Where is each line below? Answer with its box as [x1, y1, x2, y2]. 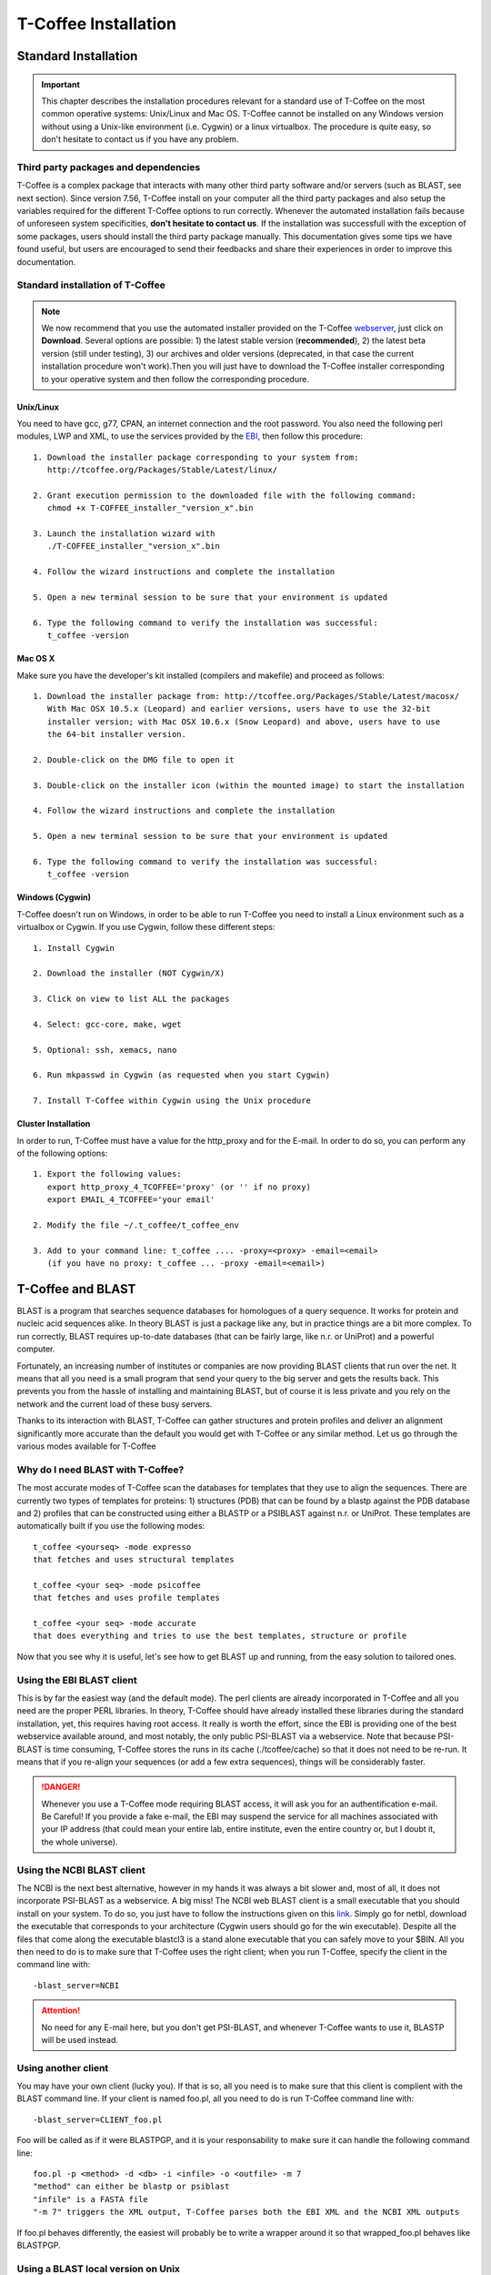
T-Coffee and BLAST [16, 1281, 136, 1297]
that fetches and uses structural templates [33, 1554, 235, 1565]
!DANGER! [41, 1782, 81, 1793]
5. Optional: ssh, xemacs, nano [33, 1045, 177, 1055]
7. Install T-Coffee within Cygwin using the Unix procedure [33, 1096, 311, 1106]
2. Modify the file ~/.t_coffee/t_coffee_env [33, 1220, 240, 1230]
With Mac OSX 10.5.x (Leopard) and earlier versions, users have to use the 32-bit [46, 703, 431, 714]
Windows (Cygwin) [16, 892, 91, 903]
